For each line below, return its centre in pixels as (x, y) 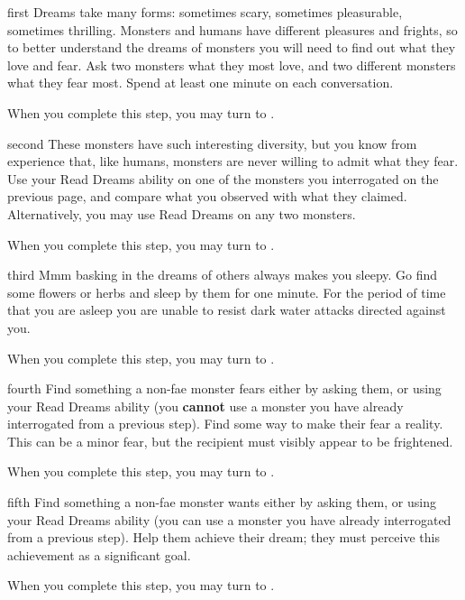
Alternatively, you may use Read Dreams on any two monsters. (182, 213)
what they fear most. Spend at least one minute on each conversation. (201, 83)
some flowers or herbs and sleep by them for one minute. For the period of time (227, 292)
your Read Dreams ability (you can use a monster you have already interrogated (229, 519)
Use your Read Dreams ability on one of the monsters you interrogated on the (223, 178)
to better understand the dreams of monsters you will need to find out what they (232, 47)
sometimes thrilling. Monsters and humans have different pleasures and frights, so (232, 29)
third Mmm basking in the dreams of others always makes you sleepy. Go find (223, 275)
